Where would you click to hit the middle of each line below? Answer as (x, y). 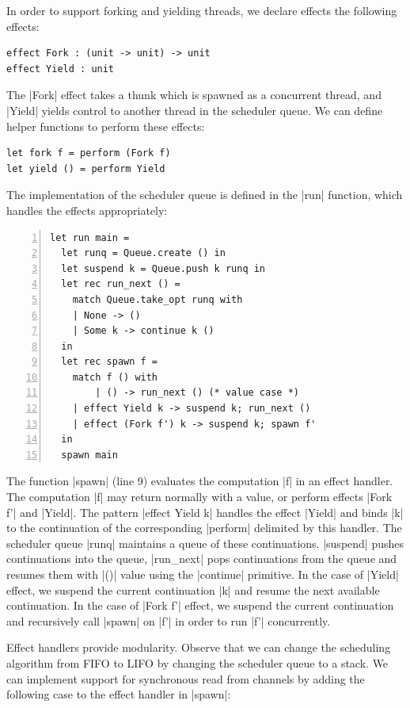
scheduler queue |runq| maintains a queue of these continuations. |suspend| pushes (205, 543)
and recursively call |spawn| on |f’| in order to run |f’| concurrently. (169, 620)
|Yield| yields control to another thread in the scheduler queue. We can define (195, 110)
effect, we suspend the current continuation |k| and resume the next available (193, 589)
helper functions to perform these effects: (106, 126)
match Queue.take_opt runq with (158, 299)
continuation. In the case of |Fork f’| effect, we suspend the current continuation (200, 605)
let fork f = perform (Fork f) (89, 153)
